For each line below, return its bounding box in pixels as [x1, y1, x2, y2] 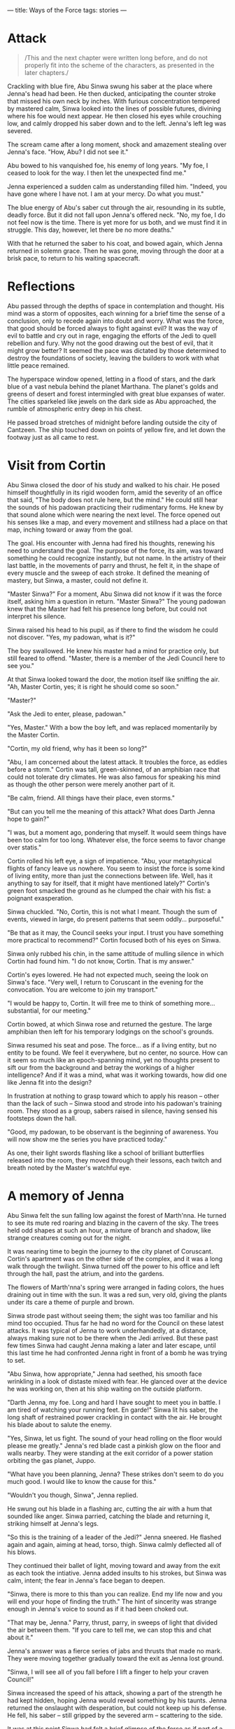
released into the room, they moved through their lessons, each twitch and [7, 1155, 222, 1165]
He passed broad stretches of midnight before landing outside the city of [7, 418, 218, 426]
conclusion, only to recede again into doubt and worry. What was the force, [7, 317, 225, 325]
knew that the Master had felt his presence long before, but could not [7, 604, 208, 613]
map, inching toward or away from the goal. [7, 525, 133, 534]
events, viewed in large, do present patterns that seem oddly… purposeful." [7, 915, 225, 923]
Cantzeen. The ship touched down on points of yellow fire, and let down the [7, 425, 226, 433]
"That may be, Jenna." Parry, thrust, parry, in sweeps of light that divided [7, 1618, 218, 1627]
